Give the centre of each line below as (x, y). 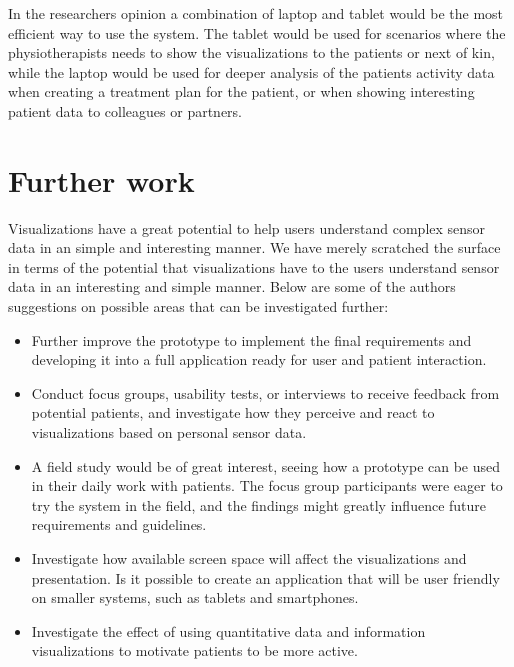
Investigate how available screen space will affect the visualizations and (249, 558)
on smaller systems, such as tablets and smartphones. (195, 597)
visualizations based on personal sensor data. (169, 432)
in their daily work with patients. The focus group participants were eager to (267, 485)
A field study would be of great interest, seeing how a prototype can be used (266, 465)
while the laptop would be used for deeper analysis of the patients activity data (251, 71)
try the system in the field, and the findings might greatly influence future (259, 504)
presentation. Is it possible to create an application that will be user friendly (265, 577)
